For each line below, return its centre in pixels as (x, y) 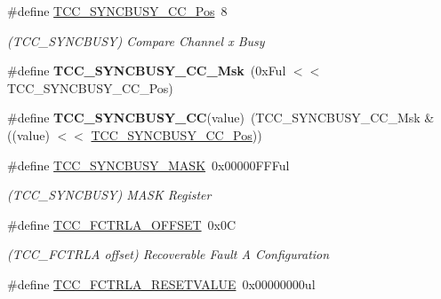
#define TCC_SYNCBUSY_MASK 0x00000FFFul (148, 165)
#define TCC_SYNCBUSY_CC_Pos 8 (117, 11)
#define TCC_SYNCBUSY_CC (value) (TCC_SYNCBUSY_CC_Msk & (221, 118)
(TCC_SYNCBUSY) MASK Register (109, 195)
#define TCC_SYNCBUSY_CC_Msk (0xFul (147, 71)
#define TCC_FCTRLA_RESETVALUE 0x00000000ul (161, 283)
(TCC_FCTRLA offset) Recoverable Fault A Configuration (168, 254)
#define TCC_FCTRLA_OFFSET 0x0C (122, 224)
